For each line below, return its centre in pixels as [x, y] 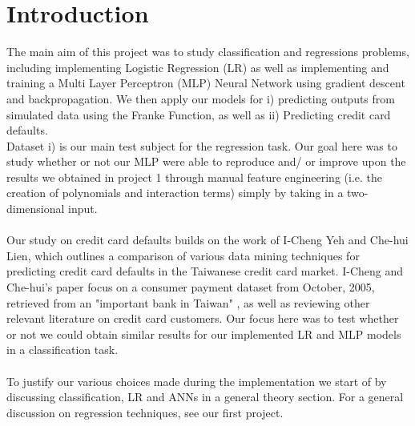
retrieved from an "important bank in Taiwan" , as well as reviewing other [188, 302]
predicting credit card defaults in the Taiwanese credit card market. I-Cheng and [205, 271]
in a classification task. [62, 350]
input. [83, 209]
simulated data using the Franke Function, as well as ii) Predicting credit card [199, 114]
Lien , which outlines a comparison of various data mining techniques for [183, 255]
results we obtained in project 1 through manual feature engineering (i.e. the [194, 177]
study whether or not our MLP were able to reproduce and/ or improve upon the [206, 161]
